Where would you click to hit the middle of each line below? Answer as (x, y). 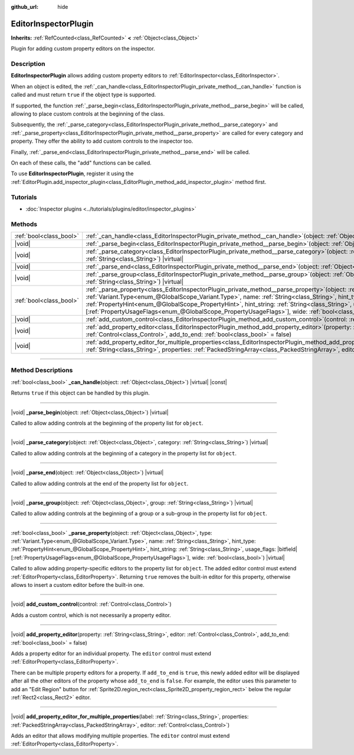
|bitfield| (288, 549)
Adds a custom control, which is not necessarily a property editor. (91, 615)
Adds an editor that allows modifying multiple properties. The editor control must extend (120, 736)
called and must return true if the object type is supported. (83, 95)
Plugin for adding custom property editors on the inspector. (83, 49)
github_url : (24, 7)
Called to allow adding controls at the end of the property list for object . (100, 483)
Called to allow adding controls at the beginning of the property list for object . (107, 423)
